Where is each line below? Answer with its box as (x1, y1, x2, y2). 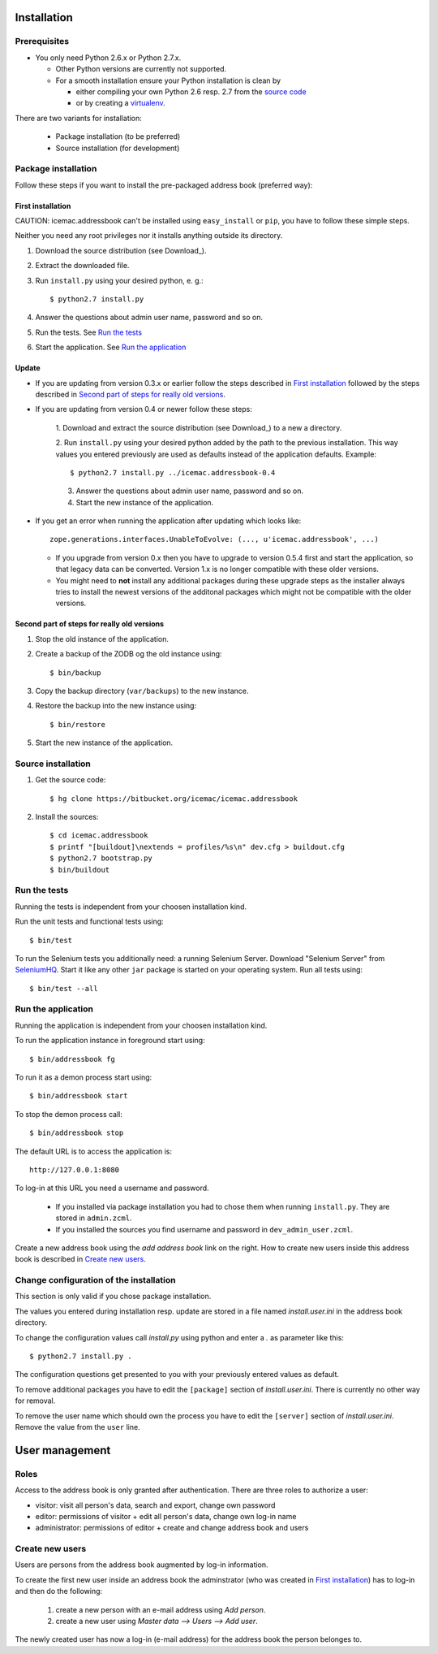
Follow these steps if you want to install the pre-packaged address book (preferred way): (15, 180, 313, 190)
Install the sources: (35, 812, 99, 822)
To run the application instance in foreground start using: (15, 1036, 206, 1046)
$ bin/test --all (29, 984, 98, 993)
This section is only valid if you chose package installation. (15, 1292, 212, 1301)
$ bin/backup (49, 668, 101, 678)
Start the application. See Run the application (35, 342, 187, 353)
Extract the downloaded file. (35, 261, 130, 271)
